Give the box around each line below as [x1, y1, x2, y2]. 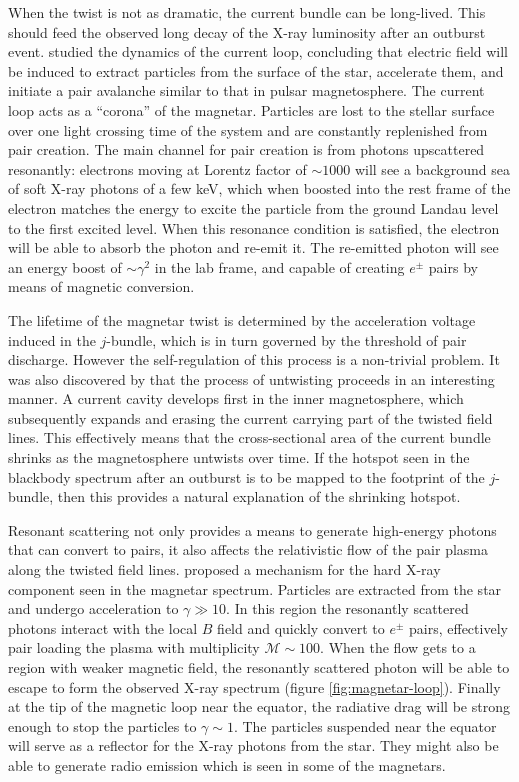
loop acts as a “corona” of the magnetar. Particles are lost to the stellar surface [8, 99, 495, 120]
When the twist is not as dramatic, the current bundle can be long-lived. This [8, 2, 486, 22]
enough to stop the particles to [8, 715, 197, 736]
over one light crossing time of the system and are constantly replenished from [8, 119, 488, 140]
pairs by [428, 256, 478, 277]
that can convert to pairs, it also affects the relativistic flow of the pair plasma [8, 539, 489, 560]
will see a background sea [354, 158, 510, 179]
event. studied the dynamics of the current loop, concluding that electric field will [8, 41, 509, 62]
